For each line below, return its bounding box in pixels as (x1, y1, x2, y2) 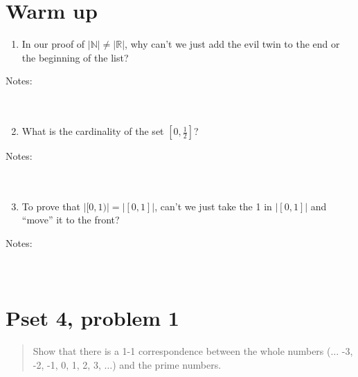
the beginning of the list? (21, 50, 129, 64)
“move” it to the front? (21, 212, 120, 227)
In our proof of (21, 37, 85, 51)
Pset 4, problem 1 (6, 304, 179, 332)
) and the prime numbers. (112, 357, 222, 371)
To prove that (21, 199, 80, 213)
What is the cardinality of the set (21, 124, 164, 138)
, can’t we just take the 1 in (154, 199, 272, 213)
